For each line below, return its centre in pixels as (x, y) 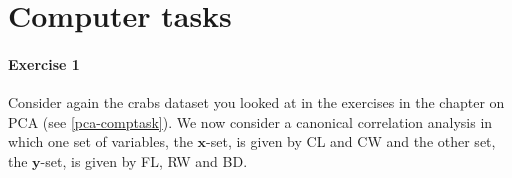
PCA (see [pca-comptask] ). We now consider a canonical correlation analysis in (250, 121)
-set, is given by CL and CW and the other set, (351, 141)
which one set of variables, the (100, 141)
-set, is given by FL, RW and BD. (144, 160)
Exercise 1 (44, 63)
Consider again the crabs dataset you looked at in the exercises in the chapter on (256, 102)
